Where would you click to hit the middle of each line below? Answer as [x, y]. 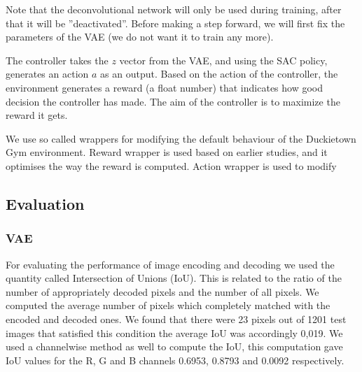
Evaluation [45, 203]
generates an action [47, 74]
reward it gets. [37, 115]
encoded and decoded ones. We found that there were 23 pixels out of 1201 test [176, 319]
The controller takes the [57, 60]
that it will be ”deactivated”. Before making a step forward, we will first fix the [175, 23]
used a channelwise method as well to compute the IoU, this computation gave [174, 346]
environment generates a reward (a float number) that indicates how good [165, 87]
